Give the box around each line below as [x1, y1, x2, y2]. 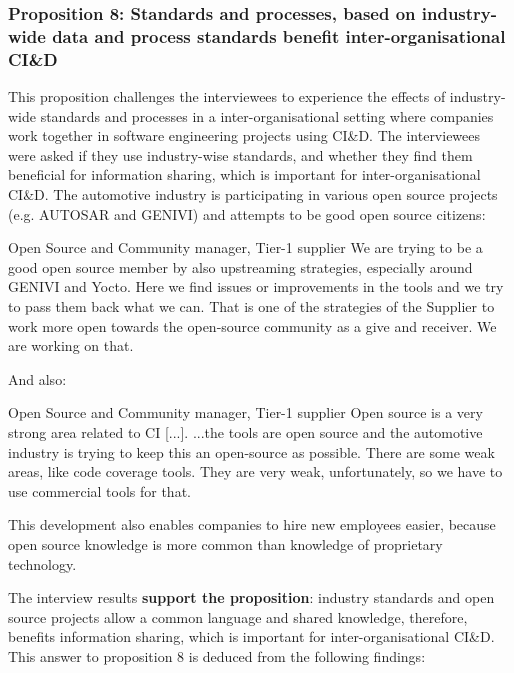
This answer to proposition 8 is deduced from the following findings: [8, 645, 426, 666]
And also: [8, 368, 67, 389]
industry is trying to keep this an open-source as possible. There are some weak [8, 441, 495, 462]
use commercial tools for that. [8, 480, 191, 501]
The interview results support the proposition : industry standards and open [8, 587, 495, 608]
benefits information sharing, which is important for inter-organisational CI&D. [8, 626, 495, 647]
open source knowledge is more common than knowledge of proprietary [8, 533, 443, 554]
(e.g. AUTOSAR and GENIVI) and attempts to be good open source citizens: [8, 203, 486, 224]
